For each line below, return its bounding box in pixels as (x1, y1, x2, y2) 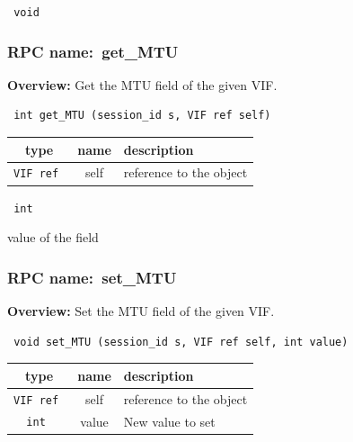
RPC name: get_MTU (7, 40, 179, 62)
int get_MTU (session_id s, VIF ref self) (13, 109, 271, 122)
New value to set (123, 411, 216, 430)
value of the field (7, 228, 99, 247)
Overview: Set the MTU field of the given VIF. (7, 302, 275, 320)
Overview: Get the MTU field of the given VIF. (7, 75, 278, 94)
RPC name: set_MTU (7, 266, 177, 288)
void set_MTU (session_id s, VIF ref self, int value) (13, 335, 349, 348)
